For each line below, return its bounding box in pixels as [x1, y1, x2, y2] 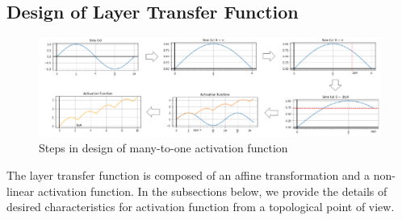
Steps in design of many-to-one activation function [39, 139, 288, 156]
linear [6, 182, 35, 199]
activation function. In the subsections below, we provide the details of [37, 182, 387, 199]
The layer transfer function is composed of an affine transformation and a [6, 166, 371, 183]
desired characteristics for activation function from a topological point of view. [6, 198, 395, 215]
